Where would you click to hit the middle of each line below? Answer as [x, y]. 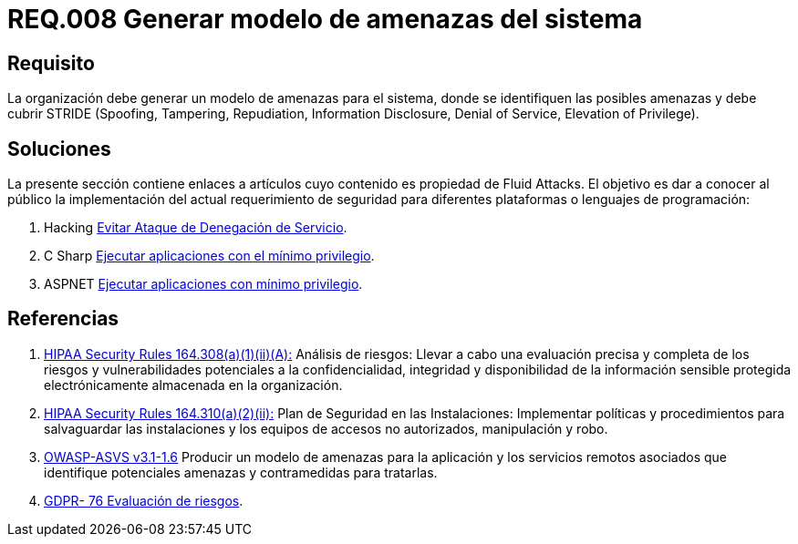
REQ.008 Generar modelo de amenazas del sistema [325, 19]
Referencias [63, 319]
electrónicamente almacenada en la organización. [193, 385]
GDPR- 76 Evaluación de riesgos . [144, 500]
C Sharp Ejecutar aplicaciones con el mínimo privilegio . [209, 256]
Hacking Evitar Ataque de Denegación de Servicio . [196, 228]
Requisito [51, 63]
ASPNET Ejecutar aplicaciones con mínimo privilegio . [203, 284]
